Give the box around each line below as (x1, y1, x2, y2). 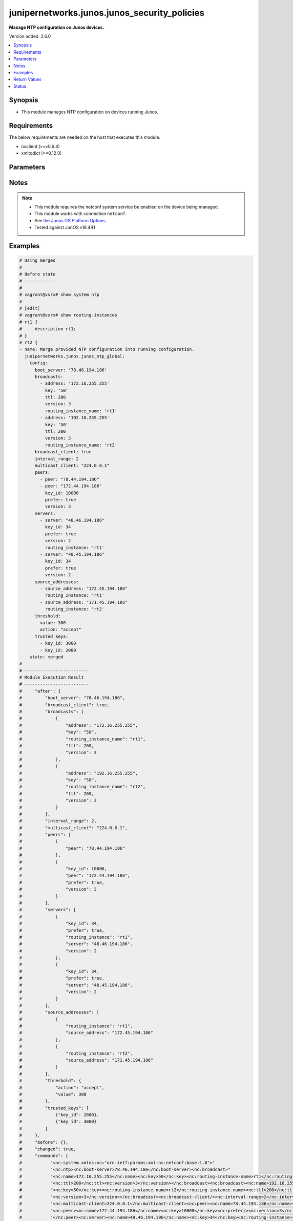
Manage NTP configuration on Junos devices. (9, 24, 105, 30)
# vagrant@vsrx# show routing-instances (19, 313, 117, 318)
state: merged (29, 654, 63, 659)
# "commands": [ (19, 1153, 68, 1158)
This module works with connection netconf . (34, 211, 127, 217)
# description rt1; (19, 326, 77, 332)
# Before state (19, 272, 56, 277)
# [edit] (19, 305, 41, 311)
